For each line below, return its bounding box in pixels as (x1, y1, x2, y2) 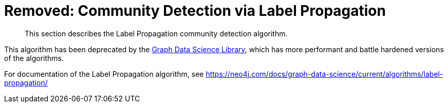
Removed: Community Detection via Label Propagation (4, 2, 386, 19)
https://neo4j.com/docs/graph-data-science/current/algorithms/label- (206, 69, 443, 78)
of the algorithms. (4, 53, 64, 62)
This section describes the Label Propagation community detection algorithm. (25, 29, 288, 38)
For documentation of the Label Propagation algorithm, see (4, 69, 204, 78)
